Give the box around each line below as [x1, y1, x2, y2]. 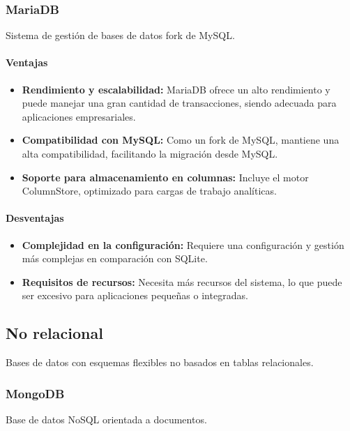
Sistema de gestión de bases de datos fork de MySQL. [6, 28, 235, 43]
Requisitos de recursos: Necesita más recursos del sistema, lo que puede [22, 274, 342, 289]
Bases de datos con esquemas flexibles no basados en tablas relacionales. [6, 355, 314, 370]
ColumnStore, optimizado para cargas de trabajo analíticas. [22, 183, 277, 198]
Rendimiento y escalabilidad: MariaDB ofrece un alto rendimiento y [22, 82, 330, 96]
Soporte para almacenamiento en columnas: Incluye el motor [22, 169, 309, 184]
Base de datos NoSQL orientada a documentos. [6, 411, 207, 426]
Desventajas [6, 211, 64, 225]
